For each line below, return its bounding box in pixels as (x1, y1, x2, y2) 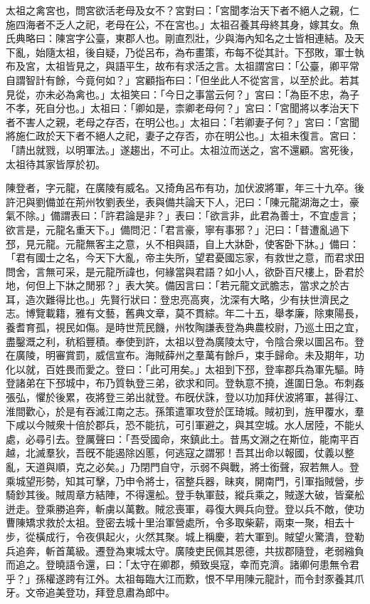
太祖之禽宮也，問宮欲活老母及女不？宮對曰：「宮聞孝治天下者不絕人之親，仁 (6, 3, 359, 17)
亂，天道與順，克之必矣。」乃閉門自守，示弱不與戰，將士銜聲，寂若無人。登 (6, 459, 359, 474)
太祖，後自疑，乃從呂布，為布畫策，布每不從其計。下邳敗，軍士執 (55, 44, 364, 59)
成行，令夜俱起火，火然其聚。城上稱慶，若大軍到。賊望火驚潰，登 (45, 528, 354, 543)
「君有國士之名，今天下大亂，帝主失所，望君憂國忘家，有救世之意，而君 (6, 250, 344, 265)
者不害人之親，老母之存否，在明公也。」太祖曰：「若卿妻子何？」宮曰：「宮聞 (6, 114, 359, 129)
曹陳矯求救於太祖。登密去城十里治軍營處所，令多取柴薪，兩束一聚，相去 (6, 515, 344, 530)
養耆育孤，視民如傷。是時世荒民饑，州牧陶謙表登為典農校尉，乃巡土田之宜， (6, 320, 364, 335)
